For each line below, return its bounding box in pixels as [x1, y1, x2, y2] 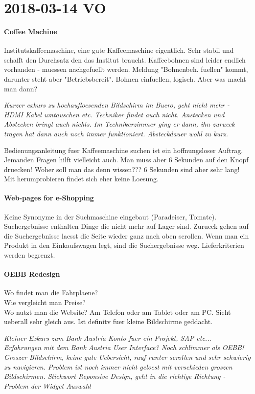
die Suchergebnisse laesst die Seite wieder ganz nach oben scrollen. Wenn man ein [4, 230, 249, 241]
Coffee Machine [4, 26, 57, 36]
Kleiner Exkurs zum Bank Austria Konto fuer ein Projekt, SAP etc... [4, 332, 211, 343]
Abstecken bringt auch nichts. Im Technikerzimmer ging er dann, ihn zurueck [4, 119, 235, 129]
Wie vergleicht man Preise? [4, 297, 86, 307]
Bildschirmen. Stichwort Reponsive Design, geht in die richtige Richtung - [4, 371, 226, 381]
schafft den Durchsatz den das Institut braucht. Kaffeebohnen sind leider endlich [4, 54, 246, 65]
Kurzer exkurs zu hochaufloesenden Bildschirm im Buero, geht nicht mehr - [4, 100, 230, 110]
